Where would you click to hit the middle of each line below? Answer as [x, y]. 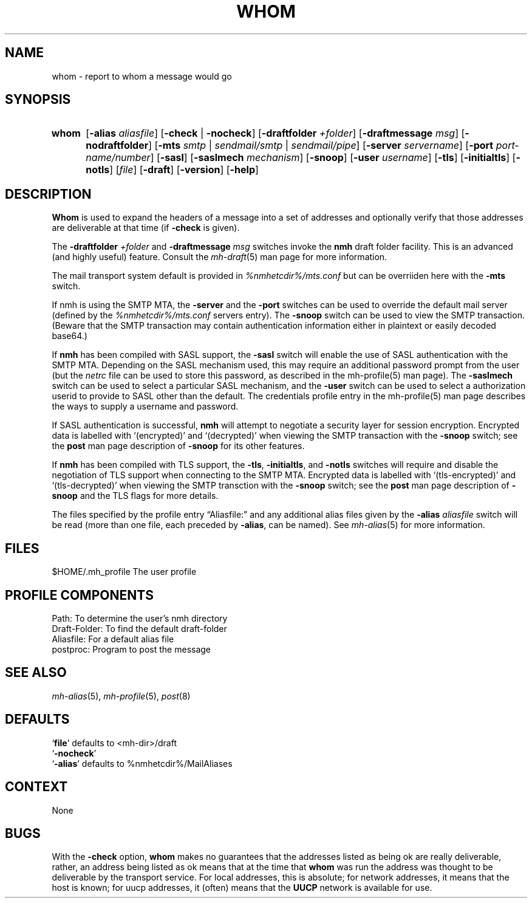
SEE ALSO [36, 673]
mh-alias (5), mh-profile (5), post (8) [121, 696]
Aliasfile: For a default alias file [113, 639]
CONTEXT [36, 787]
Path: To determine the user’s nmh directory [140, 618]
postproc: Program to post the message [131, 649]
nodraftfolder [117, 146]
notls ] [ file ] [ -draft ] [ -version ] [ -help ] [172, 170]
